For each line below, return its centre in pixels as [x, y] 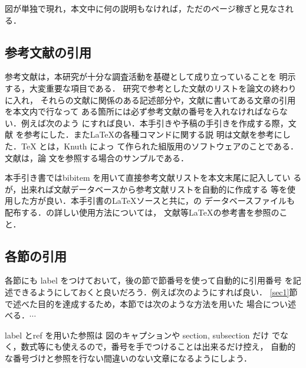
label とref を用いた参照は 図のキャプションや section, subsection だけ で [142, 335]
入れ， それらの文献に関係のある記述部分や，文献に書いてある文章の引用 [154, 100]
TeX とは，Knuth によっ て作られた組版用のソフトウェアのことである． [159, 146]
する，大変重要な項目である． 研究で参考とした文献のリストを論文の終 [142, 88]
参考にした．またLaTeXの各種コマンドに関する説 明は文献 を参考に [153, 134]
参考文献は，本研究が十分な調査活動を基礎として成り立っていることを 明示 [150, 76]
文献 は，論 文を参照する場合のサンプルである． [97, 157]
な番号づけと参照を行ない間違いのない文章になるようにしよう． [128, 358]
